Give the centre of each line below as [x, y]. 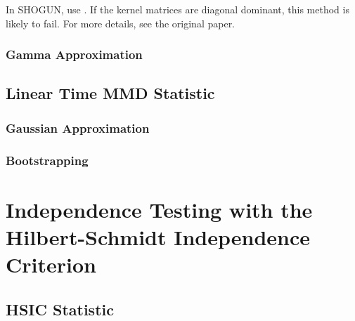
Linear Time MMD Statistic [110, 93]
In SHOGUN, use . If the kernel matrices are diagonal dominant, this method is [177, 9]
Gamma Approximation [74, 54]
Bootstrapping [47, 160]
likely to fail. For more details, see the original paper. [121, 23]
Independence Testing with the [159, 209]
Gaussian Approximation [78, 127]
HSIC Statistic [60, 309]
